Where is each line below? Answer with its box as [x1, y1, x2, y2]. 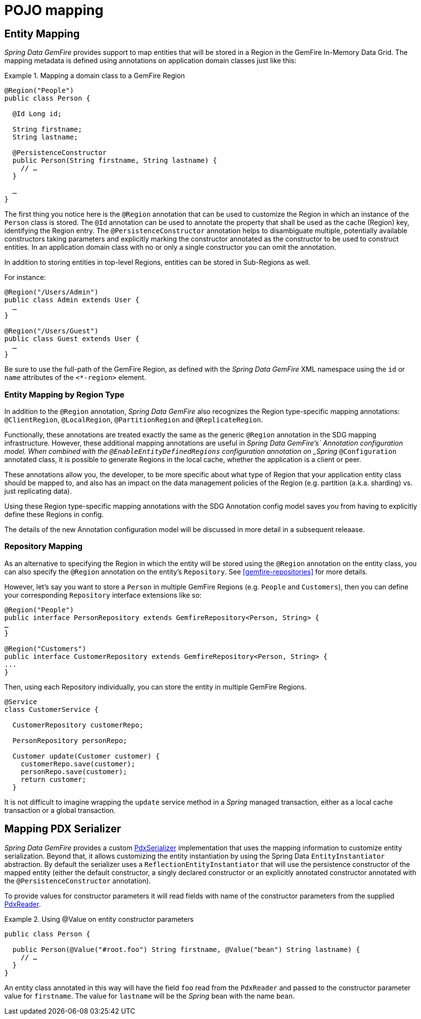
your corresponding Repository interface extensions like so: [4, 590, 202, 599]
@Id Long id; [12, 110, 62, 118]
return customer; [20, 775, 86, 783]
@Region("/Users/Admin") [4, 288, 98, 296]
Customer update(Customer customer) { [12, 752, 160, 760]
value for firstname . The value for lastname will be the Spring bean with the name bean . [4, 991, 295, 1000]
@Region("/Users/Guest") [4, 327, 98, 335]
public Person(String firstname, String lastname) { [12, 156, 217, 165]
